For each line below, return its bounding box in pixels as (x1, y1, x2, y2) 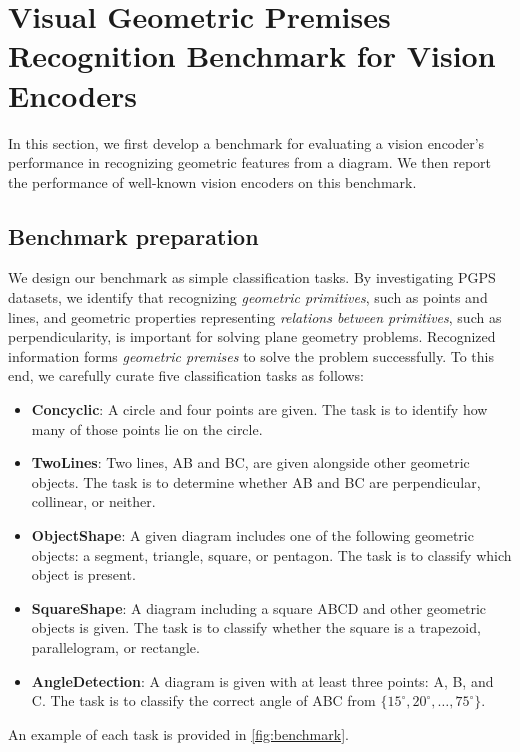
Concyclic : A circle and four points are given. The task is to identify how (31, 399, 488, 420)
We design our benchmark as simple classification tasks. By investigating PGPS (8, 267, 496, 288)
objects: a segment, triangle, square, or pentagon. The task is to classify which (31, 544, 512, 565)
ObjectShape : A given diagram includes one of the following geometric (31, 525, 474, 546)
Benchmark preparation (8, 220, 259, 251)
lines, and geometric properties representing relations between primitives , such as (8, 306, 502, 327)
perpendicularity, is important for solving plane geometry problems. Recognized (8, 326, 496, 347)
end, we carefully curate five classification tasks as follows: (8, 365, 364, 386)
